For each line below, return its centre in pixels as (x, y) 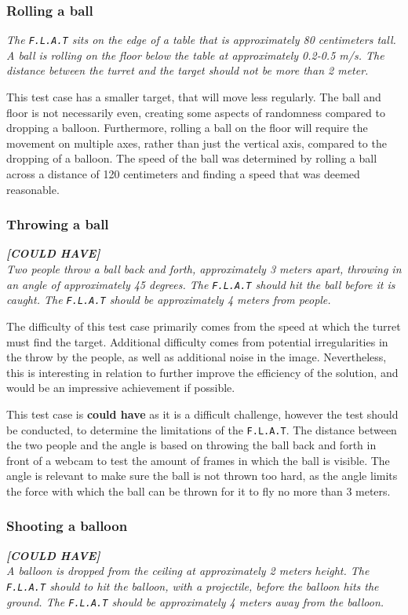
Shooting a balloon (67, 526)
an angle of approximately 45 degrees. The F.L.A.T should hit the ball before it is (201, 284)
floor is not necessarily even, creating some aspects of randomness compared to (196, 112)
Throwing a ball (58, 224)
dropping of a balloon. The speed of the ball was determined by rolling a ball (192, 158)
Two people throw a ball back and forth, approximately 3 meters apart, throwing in (204, 269)
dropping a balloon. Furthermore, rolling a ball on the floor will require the (187, 128)
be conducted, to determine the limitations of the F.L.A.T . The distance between (202, 429)
